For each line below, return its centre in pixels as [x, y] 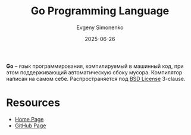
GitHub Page [30, 125]
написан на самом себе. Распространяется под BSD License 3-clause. [96, 79]
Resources [33, 103]
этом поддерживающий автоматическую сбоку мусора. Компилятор [94, 72]
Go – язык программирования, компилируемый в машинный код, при [95, 66]
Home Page [29, 119]
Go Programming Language [100, 11]
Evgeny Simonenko [100, 27]
